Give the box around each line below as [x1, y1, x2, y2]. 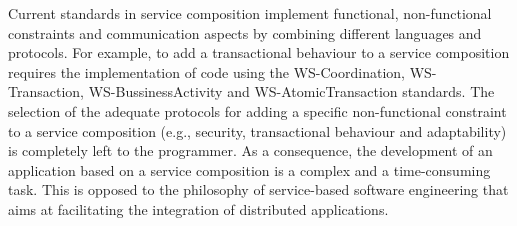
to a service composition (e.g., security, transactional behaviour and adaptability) [8, 120, 507, 141]
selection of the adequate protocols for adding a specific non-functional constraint [8, 100, 507, 121]
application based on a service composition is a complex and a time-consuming [8, 159, 491, 180]
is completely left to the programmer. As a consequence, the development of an [8, 140, 493, 161]
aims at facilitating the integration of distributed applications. [8, 198, 389, 219]
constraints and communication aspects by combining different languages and [8, 22, 482, 43]
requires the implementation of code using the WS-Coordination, [8, 61, 405, 82]
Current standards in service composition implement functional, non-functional [8, 3, 492, 23]
